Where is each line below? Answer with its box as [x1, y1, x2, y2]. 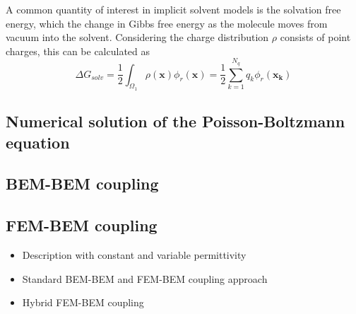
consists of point [280, 30, 351, 45]
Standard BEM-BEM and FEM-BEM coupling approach [22, 271, 268, 286]
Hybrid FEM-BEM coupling [22, 295, 144, 310]
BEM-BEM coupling [6, 173, 159, 194]
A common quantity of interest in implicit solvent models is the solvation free [6, 2, 341, 16]
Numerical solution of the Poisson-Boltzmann [6, 110, 345, 132]
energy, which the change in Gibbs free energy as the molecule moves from [6, 16, 328, 30]
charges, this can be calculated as [6, 43, 150, 58]
